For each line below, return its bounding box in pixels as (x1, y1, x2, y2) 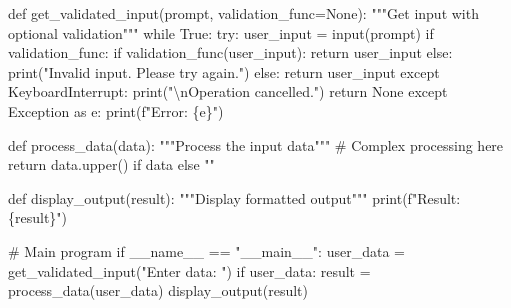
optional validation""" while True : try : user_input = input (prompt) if (8, 22, 434, 43)
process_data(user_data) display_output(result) (8, 280, 309, 301)
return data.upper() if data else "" (8, 154, 215, 175)
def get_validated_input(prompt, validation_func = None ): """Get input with (8, 3, 479, 23)
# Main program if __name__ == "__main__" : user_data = (8, 240, 405, 261)
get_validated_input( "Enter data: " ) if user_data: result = (8, 260, 371, 281)
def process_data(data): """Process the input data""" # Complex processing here (8, 134, 504, 155)
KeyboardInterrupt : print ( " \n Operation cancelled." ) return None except (8, 81, 448, 102)
